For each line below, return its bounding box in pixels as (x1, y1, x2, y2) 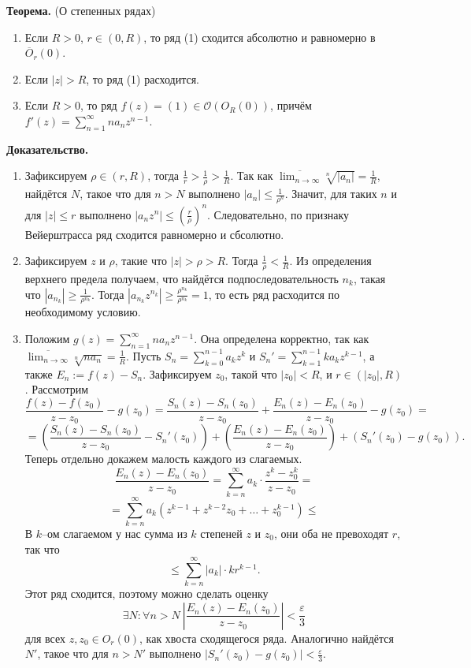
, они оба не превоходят (273, 524, 389, 541)
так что (24, 540, 60, 557)
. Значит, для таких (284, 185, 377, 202)
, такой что (224, 365, 277, 382)
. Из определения (289, 252, 372, 269)
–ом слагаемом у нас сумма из (42, 524, 187, 541)
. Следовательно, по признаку (207, 206, 350, 222)
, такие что (114, 252, 167, 269)
